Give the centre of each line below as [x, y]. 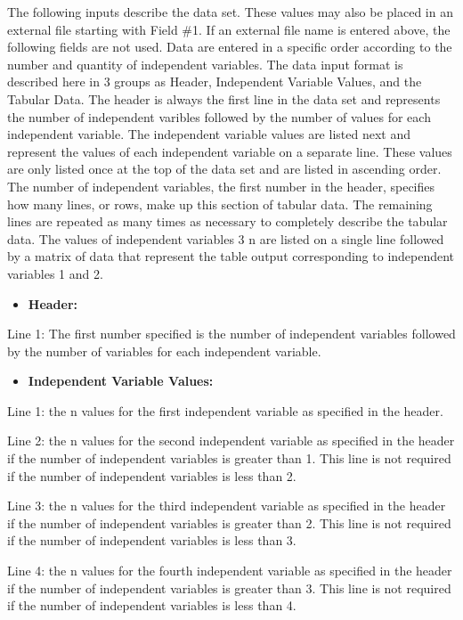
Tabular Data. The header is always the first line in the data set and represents [224, 98]
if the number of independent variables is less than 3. [152, 540]
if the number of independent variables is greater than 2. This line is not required [229, 522]
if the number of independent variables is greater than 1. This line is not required [229, 458]
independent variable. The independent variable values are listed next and [209, 134]
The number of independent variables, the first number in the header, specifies [221, 186]
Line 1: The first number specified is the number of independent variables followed [231, 334]
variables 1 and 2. [55, 273]
